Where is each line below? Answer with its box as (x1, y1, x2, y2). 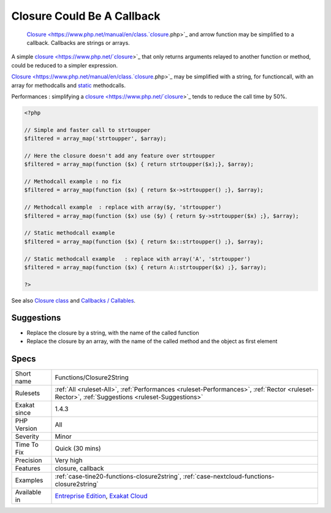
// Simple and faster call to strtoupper (24, 126, 151, 133)
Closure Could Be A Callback (11, 9, 161, 23)
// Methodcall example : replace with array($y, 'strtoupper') (24, 204, 222, 211)
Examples (15, 476, 44, 484)
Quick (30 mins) (55, 444, 101, 452)
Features (15, 464, 41, 472)
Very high (55, 456, 83, 465)
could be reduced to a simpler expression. (11, 61, 118, 69)
